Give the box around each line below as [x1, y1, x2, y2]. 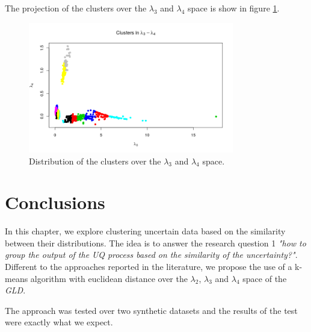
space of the [242, 272, 287, 284]
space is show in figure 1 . [188, 2, 280, 14]
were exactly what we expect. [5, 316, 113, 328]
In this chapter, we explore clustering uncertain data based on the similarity [5, 225, 286, 237]
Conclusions [5, 190, 105, 215]
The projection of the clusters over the [5, 2, 147, 14]
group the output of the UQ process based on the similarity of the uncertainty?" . [5, 248, 298, 261]
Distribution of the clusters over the [29, 154, 161, 167]
